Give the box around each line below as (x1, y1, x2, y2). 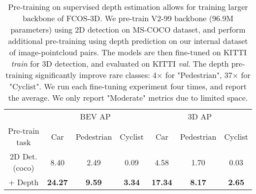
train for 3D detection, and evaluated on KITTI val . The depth (11, 58, 229, 69)
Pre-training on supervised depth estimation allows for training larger (8, 1, 248, 12)
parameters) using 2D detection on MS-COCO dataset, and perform (10, 24, 246, 35)
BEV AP (80, 111, 111, 122)
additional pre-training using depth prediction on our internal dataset (8, 35, 248, 46)
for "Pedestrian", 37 (165, 69, 232, 80)
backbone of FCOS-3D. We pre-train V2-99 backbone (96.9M (22, 12, 234, 24)
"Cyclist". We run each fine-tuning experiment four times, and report (9, 80, 247, 92)
